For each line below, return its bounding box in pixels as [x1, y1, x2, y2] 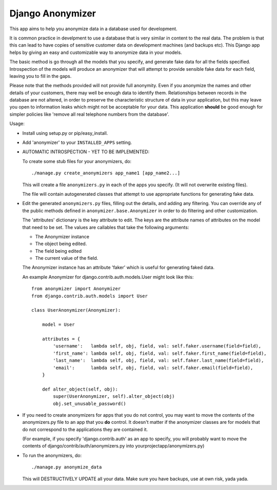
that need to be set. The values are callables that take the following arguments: [22, 224, 189, 230]
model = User [42, 322, 75, 328]
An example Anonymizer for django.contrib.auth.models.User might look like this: [22, 274, 194, 280]
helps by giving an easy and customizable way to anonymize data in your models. [9, 49, 182, 55]
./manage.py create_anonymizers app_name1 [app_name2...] [31, 170, 181, 176]
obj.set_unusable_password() [53, 400, 127, 406]
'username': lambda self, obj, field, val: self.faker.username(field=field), [53, 343, 262, 349]
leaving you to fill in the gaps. [9, 73, 72, 79]
